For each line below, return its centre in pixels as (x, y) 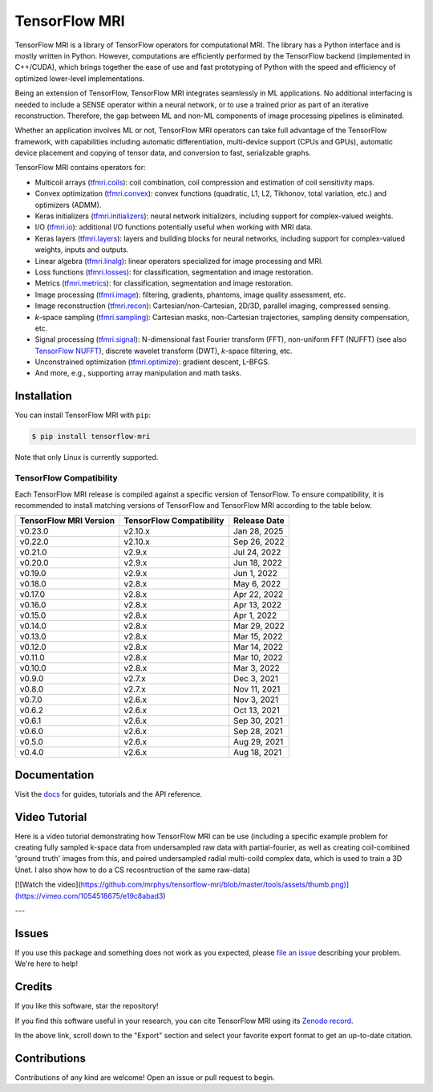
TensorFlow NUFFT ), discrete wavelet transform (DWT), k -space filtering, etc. (164, 351)
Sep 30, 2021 (258, 721)
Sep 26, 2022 (259, 542)
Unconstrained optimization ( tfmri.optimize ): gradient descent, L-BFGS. (152, 362)
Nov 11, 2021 (257, 689)
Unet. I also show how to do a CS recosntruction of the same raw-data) (132, 870)
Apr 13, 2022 (257, 605)
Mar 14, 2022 (258, 647)
